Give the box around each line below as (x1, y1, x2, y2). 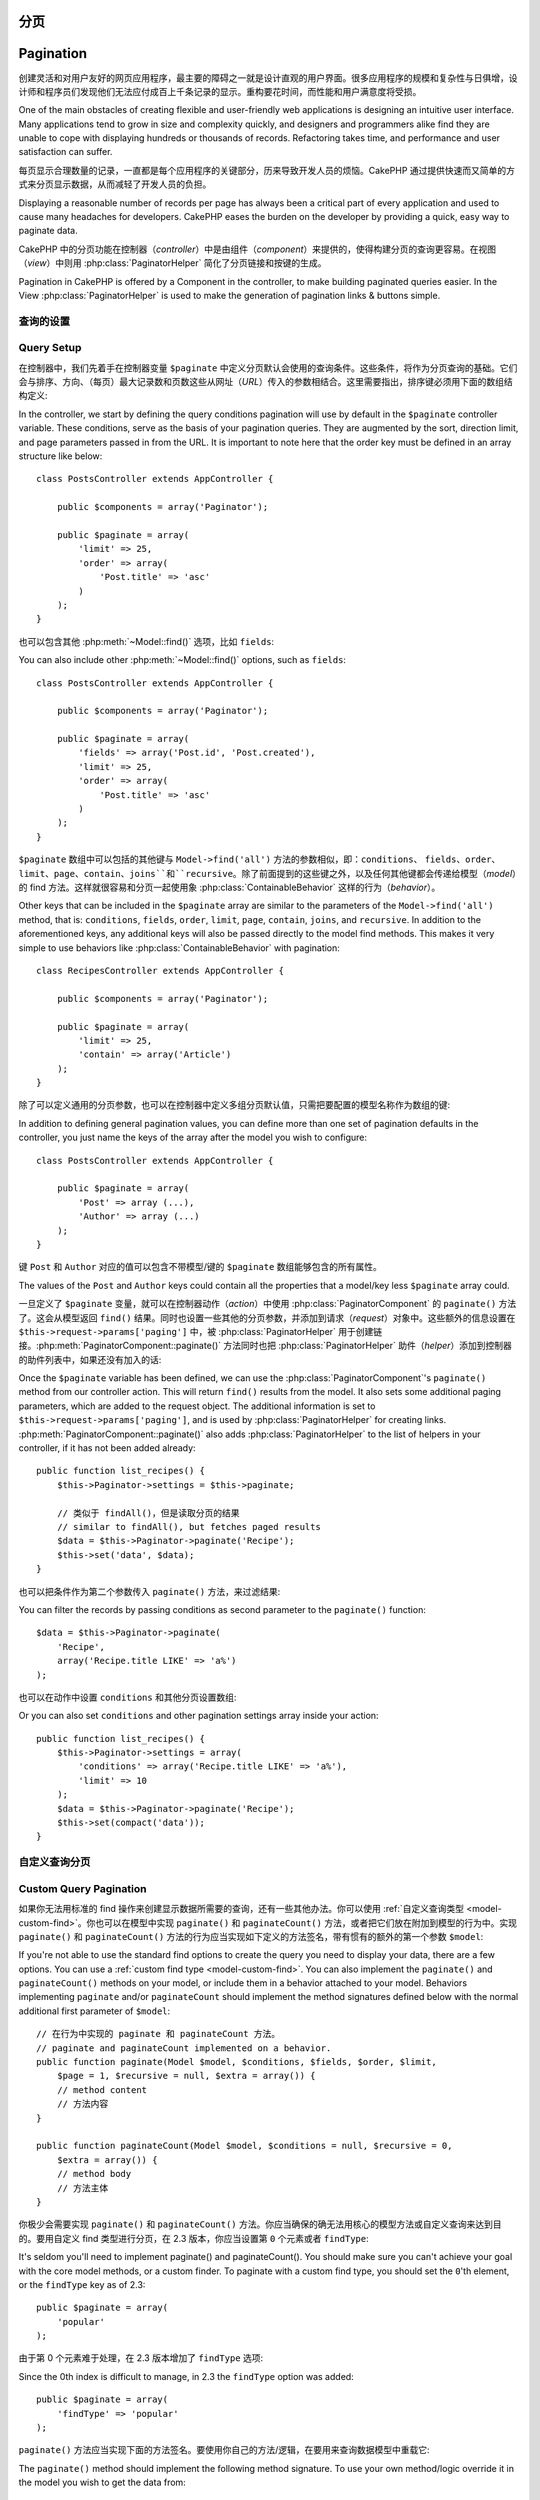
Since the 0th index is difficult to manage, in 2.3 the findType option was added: (18, 2370, 354, 2382)
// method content (56, 2084, 148, 2095)
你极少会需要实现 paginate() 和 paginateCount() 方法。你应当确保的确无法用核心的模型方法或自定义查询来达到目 (18, 2218, 502, 2230)
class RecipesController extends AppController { (36, 965, 285, 976)
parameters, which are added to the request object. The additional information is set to (18, 1400, 376, 1412)
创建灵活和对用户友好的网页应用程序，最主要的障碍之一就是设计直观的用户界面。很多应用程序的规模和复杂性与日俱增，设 (18, 71, 518, 84)
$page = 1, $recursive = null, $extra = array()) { (56, 2070, 316, 2082)
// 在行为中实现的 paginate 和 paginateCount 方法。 (36, 2028, 281, 2040)
